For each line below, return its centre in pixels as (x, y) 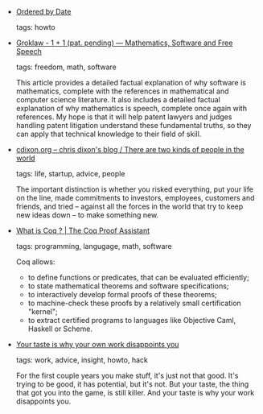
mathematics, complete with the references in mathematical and (122, 91)
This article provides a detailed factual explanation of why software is (131, 83)
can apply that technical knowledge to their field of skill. (109, 134)
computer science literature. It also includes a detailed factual (118, 99)
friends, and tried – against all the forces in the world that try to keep (129, 206)
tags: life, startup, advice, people (70, 174)
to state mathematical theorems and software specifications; (128, 286)
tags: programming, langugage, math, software (94, 246)
